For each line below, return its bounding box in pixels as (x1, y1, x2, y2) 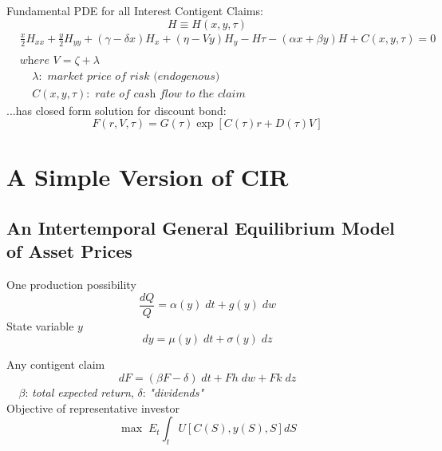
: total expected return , (25, 383, 134, 400)
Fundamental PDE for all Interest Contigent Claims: (6, 2, 263, 18)
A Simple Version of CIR (6, 160, 289, 193)
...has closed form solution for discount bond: (6, 101, 227, 118)
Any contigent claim (6, 356, 105, 373)
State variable (6, 317, 74, 334)
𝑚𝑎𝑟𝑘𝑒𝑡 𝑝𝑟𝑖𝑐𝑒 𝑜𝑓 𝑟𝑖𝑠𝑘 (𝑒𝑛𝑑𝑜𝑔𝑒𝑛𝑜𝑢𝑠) (47, 71, 220, 83)
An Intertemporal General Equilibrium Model (6, 215, 395, 239)
